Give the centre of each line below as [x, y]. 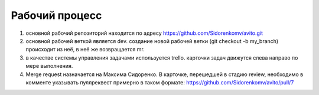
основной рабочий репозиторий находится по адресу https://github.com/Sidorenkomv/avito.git [144, 33]
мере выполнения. [49, 66]
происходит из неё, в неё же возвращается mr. [85, 50]
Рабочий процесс [56, 15]
